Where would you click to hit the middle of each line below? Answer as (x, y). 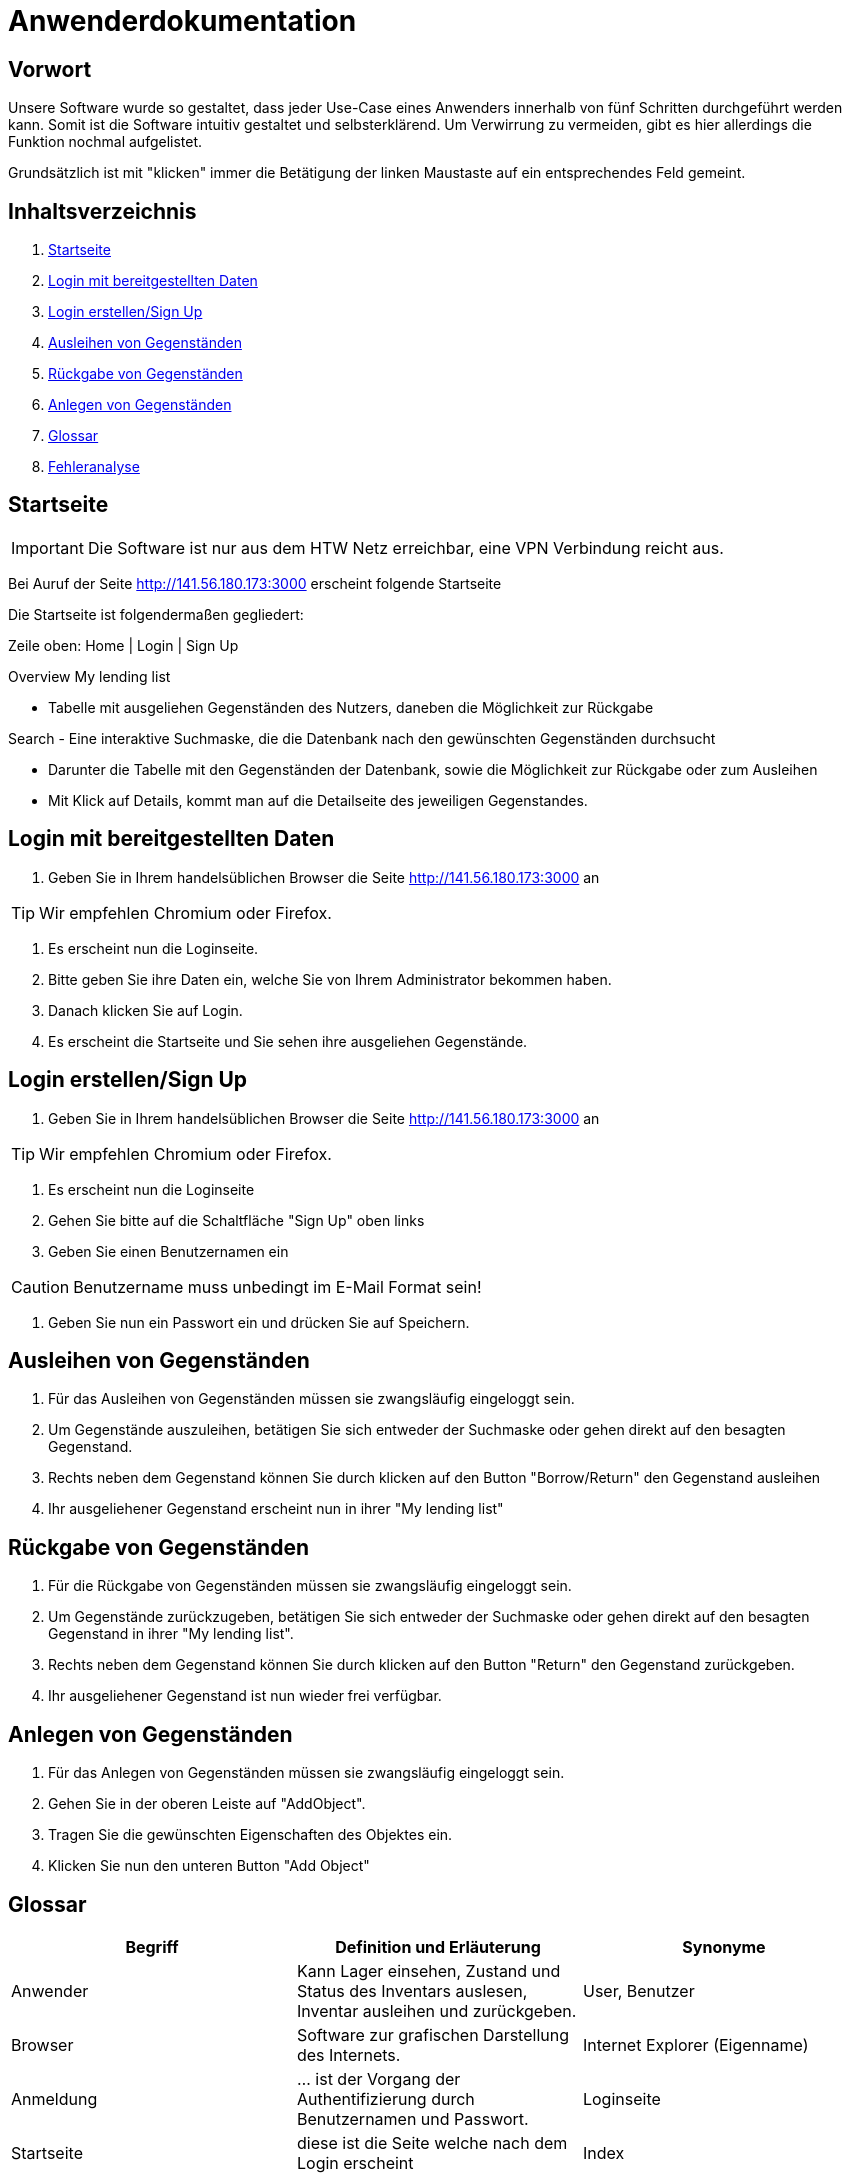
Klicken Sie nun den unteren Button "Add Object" (209, 1866)
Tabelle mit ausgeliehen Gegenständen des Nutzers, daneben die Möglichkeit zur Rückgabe (351, 707)
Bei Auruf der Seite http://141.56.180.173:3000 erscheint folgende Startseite (255, 583)
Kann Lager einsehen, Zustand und (428, 1970)
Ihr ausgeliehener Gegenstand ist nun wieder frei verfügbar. (245, 1696)
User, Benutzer (638, 1990)
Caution (40, 1286)
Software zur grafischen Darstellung (432, 2034)
